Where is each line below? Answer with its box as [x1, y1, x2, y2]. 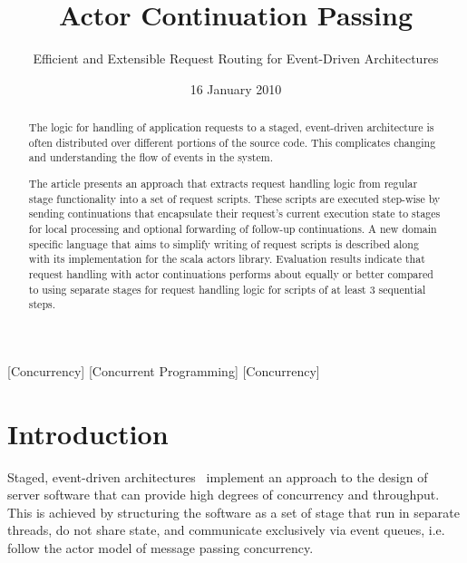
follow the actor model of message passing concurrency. [7, 538, 314, 557]
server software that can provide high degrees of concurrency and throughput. [7, 485, 440, 504]
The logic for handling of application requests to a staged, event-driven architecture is [28, 120, 434, 135]
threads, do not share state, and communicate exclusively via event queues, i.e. [7, 520, 445, 539]
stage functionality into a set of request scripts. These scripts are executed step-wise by [28, 190, 441, 206]
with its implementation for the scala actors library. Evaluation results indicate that [28, 251, 425, 267]
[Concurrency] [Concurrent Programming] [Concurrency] [7, 361, 320, 380]
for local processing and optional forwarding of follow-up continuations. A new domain [28, 220, 437, 236]
